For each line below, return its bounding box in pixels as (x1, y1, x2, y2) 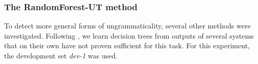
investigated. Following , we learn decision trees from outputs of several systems (4, 30, 254, 41)
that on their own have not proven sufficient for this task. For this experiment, (4, 40, 250, 51)
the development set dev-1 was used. (4, 50, 118, 60)
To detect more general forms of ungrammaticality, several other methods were (4, 20, 251, 31)
